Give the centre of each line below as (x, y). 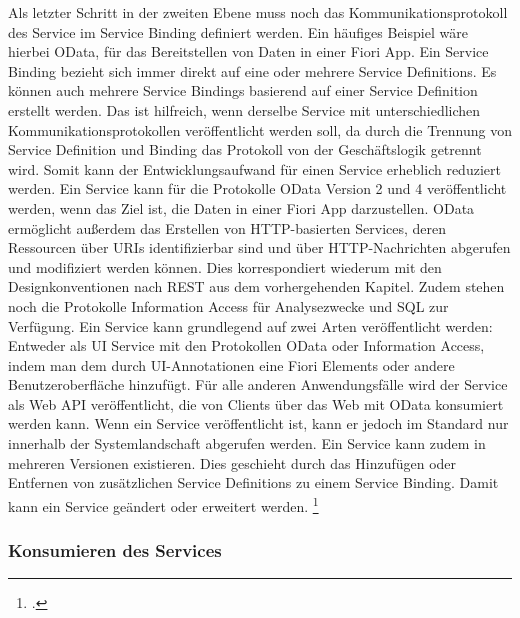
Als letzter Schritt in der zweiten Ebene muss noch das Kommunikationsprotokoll (258, 12)
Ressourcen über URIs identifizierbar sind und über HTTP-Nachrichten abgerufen (259, 247)
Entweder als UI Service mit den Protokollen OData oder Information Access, (246, 345)
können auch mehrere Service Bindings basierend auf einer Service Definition (243, 90)
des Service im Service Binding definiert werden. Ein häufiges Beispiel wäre (238, 31)
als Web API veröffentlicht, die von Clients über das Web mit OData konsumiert (256, 403)
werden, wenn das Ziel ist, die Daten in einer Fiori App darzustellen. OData (241, 207)
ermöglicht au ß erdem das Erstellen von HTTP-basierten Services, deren (227, 227)
